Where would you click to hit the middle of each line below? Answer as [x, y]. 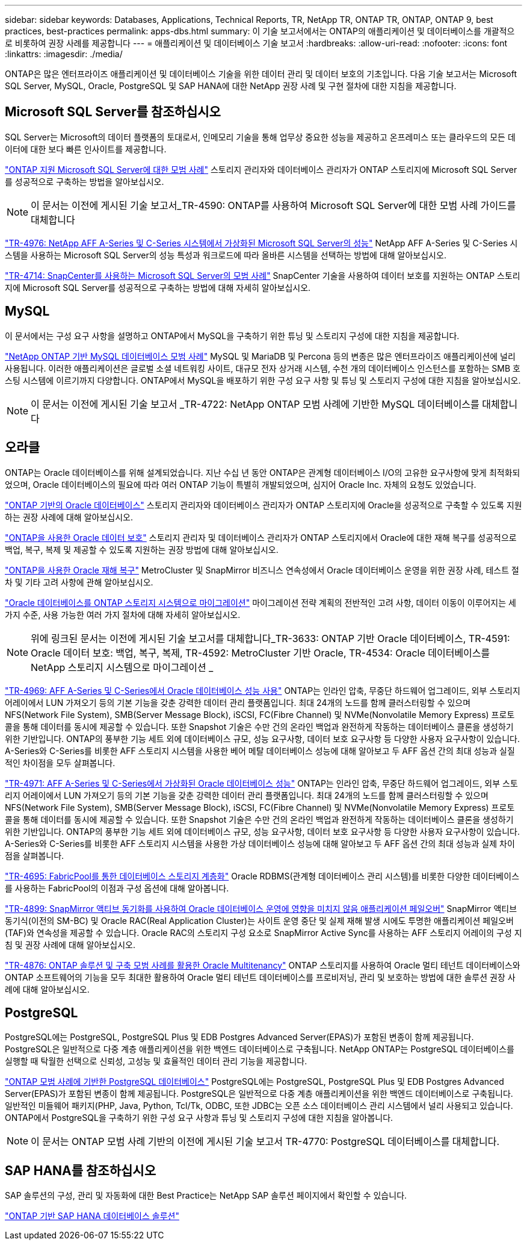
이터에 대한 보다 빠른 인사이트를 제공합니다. [86, 149]
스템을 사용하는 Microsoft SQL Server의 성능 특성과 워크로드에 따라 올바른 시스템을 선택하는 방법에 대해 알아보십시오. [226, 255]
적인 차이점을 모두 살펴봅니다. [60, 763]
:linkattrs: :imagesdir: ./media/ [64, 54]
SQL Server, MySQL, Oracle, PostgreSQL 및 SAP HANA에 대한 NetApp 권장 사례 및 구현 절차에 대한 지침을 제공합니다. [231, 86]
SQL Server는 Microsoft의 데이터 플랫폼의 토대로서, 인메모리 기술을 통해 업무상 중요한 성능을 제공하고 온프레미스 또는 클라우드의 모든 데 [260, 137]
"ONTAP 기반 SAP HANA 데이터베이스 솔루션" [92, 1216]
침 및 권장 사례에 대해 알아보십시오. [70, 944]
